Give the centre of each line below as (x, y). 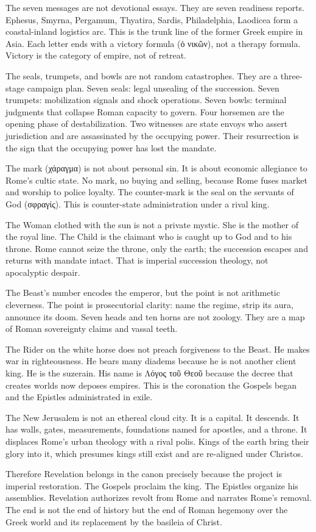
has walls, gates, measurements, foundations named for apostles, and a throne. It (156, 429)
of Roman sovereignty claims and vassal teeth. (92, 329)
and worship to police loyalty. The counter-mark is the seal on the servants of (150, 192)
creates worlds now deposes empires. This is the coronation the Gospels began (151, 385)
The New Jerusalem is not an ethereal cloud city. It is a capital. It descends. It (153, 417)
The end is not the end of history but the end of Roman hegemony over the (147, 509)
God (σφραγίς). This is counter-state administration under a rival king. (138, 203)
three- (291, 75)
